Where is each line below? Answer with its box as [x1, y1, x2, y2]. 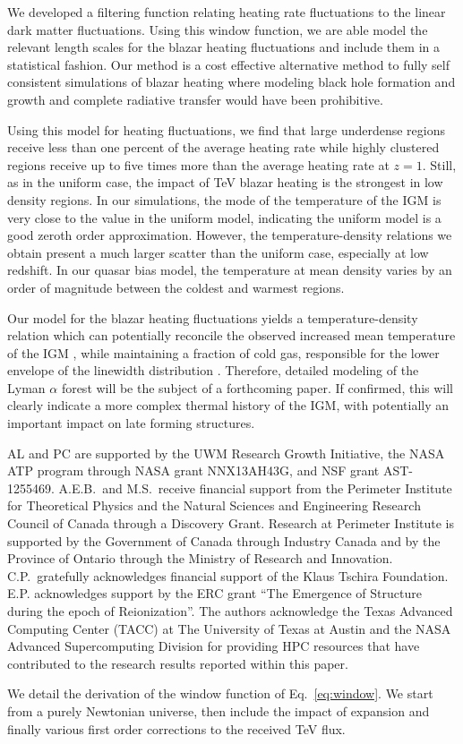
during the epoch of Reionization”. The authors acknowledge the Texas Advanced [7, 602, 453, 620]
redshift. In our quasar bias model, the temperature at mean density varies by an [7, 261, 452, 279]
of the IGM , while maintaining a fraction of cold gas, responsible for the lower [7, 343, 440, 362]
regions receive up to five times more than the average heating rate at [7, 155, 390, 174]
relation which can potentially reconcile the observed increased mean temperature [7, 326, 456, 345]
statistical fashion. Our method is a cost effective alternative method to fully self [7, 55, 450, 73]
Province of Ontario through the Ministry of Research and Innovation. [7, 549, 393, 568]
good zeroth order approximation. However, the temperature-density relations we [7, 226, 452, 244]
